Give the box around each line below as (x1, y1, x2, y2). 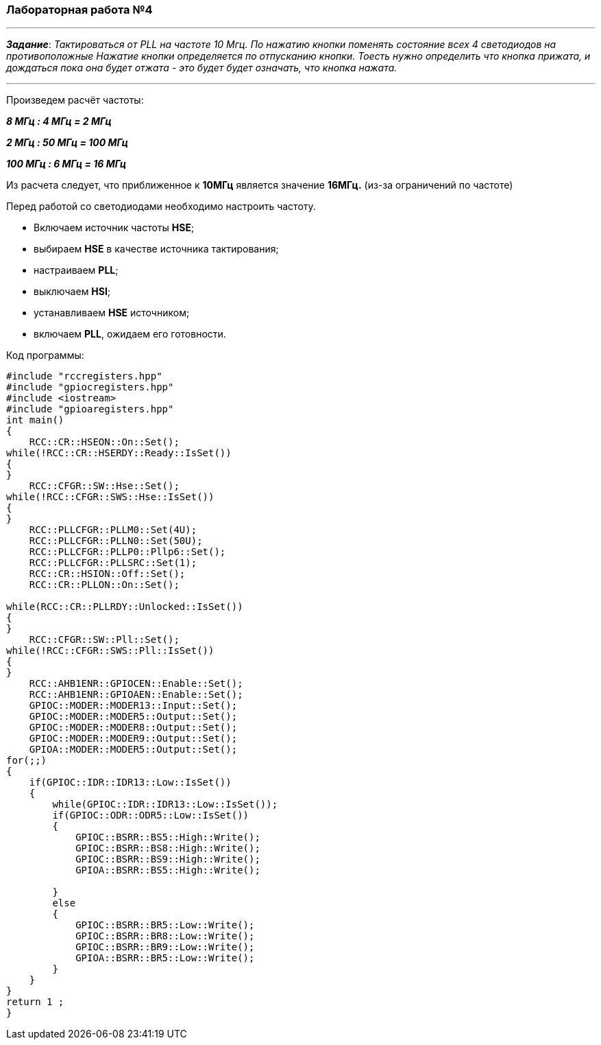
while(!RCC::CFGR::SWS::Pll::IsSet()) (6, 645, 214, 657)
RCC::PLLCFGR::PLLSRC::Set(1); (29, 557, 197, 569)
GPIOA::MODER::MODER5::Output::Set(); (29, 744, 238, 755)
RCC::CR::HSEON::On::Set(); (29, 436, 180, 448)
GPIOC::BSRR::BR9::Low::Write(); (75, 941, 255, 953)
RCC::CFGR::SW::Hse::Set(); (29, 480, 180, 492)
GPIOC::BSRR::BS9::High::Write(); (75, 854, 260, 865)
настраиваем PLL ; (34, 264, 119, 277)
